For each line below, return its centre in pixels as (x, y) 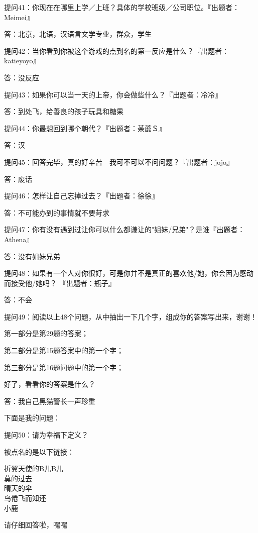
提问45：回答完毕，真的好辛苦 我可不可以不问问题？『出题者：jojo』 (119, 162)
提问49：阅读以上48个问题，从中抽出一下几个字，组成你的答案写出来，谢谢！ (131, 316)
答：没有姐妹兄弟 (32, 256)
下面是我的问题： (32, 418)
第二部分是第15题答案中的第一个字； (64, 350)
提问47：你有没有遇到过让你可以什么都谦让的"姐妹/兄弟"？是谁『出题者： (124, 229)
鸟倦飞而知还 (25, 498)
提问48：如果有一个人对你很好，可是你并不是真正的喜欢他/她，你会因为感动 (129, 273)
